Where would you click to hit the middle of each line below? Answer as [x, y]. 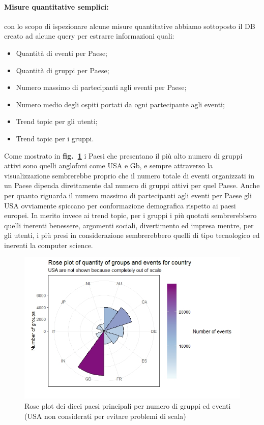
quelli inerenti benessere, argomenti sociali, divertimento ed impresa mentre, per [129, 225]
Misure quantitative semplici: [56, 6]
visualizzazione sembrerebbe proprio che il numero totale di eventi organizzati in [129, 175]
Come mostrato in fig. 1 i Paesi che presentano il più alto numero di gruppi [123, 155]
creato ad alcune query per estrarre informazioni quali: [89, 36]
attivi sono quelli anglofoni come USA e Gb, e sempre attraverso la [109, 165]
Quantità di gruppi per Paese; [63, 70]
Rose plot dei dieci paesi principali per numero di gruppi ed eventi [128, 405]
